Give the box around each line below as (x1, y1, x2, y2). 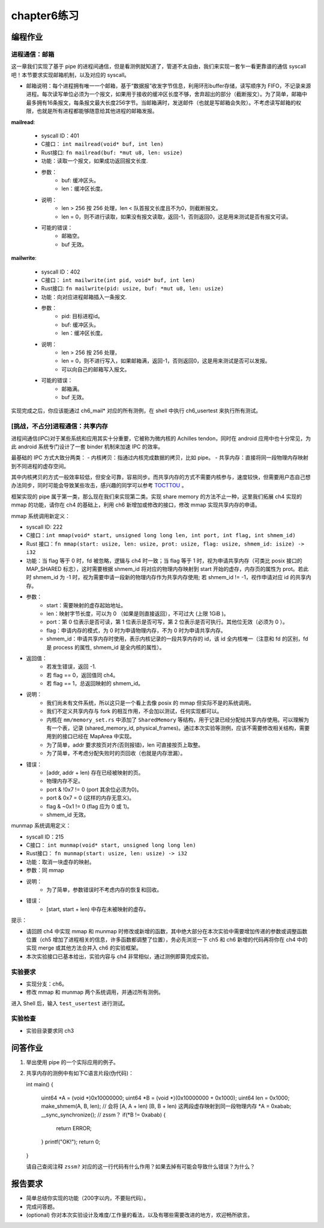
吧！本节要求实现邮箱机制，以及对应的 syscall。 (11, 71, 130, 78)
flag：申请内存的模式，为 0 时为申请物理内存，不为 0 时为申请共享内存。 (46, 627, 226, 634)
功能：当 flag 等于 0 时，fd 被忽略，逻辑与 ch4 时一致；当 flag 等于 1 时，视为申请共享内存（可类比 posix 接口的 (26, 557, 302, 564)
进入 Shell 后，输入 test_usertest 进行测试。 (11, 999, 128, 1007)
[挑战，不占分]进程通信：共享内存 (11, 422, 108, 430)
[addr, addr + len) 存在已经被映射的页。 (46, 769, 144, 776)
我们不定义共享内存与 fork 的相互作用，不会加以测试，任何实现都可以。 (46, 708, 223, 715)
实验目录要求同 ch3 (26, 1027, 74, 1034)
